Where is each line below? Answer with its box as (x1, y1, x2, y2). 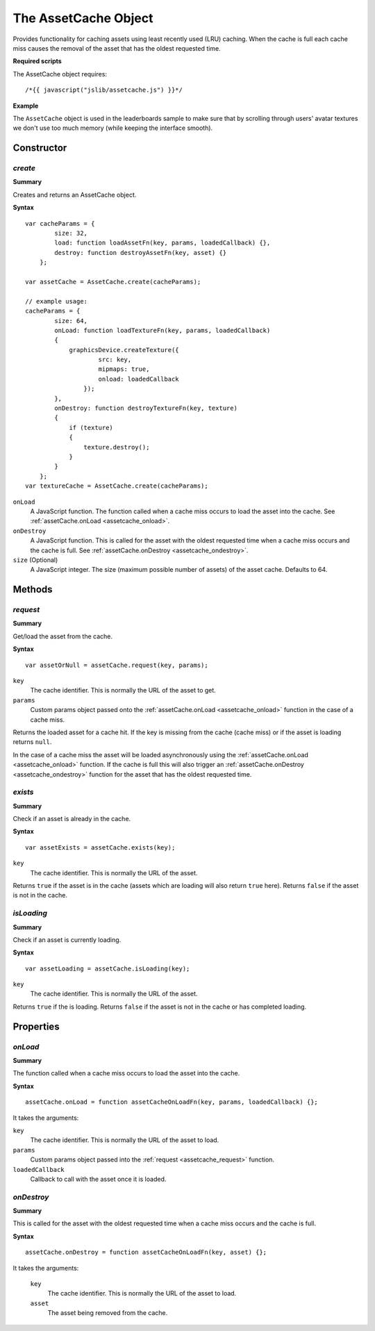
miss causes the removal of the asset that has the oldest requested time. (12, 44, 222, 52)
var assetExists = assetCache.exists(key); (25, 843, 176, 851)
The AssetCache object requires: (12, 69, 108, 78)
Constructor (12, 142, 67, 154)
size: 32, (54, 229, 88, 237)
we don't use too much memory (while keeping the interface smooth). (12, 124, 213, 132)
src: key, (98, 356, 132, 364)
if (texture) (69, 424, 114, 431)
